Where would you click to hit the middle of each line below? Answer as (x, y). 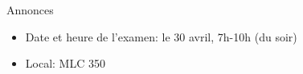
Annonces (30, 10)
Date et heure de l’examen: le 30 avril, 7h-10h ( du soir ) (161, 36)
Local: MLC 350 (65, 63)
